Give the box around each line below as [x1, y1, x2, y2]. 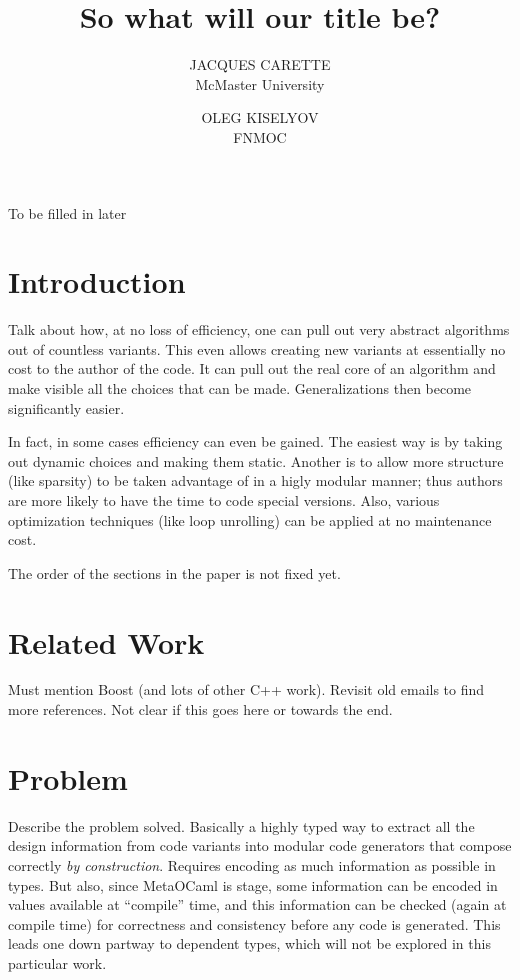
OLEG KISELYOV [201, 107, 319, 128]
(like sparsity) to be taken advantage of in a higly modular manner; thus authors [8, 470, 503, 491]
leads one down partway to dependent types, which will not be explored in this [8, 933, 491, 954]
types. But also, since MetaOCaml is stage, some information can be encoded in [8, 874, 498, 895]
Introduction [8, 261, 186, 302]
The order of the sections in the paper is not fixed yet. [8, 562, 341, 583]
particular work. [8, 952, 107, 973]
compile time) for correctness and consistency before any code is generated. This [8, 913, 501, 934]
